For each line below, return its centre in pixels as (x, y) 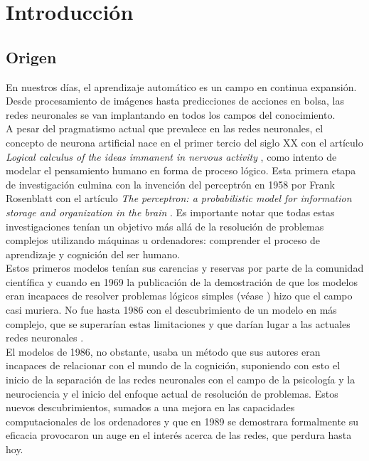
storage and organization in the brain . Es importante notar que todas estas (170, 212)
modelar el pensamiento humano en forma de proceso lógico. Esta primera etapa (181, 170)
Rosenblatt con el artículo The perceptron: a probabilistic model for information (179, 198)
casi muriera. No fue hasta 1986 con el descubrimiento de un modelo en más (171, 310)
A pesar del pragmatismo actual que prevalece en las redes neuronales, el (165, 128)
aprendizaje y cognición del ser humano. (93, 254)
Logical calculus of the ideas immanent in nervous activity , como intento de (171, 156)
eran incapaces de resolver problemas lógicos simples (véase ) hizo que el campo (179, 296)
